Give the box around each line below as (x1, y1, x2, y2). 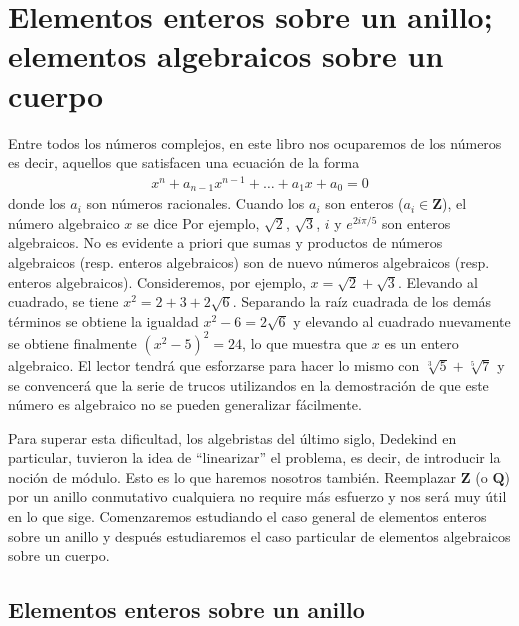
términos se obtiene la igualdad (8, 310, 199, 331)
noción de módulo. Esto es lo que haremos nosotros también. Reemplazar (8, 466, 457, 487)
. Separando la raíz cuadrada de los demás (232, 291, 492, 312)
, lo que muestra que (242, 332, 368, 353)
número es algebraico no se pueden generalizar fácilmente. (8, 394, 362, 415)
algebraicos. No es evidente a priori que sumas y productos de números (8, 232, 443, 253)
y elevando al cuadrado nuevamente (293, 310, 511, 331)
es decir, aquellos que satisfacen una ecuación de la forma (8, 152, 360, 173)
